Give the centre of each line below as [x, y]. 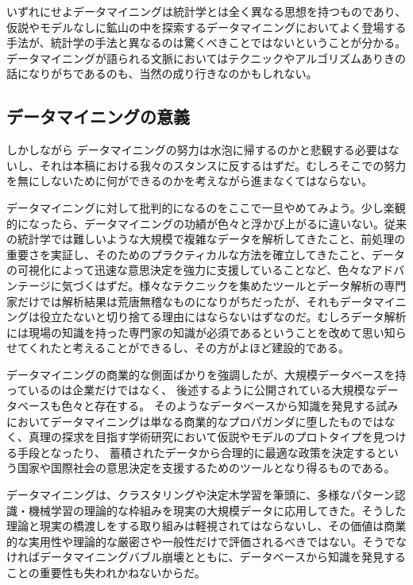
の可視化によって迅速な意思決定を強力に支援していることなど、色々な [189, 270]
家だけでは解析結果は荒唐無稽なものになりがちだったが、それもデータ [190, 301]
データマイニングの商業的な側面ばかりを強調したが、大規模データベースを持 [206, 374]
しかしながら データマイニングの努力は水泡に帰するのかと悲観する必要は [197, 150]
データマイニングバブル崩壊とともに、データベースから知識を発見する [222, 557]
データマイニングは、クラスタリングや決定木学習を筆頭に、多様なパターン [201, 495]
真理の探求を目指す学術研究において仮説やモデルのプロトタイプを [201, 437]
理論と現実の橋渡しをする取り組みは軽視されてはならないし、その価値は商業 [206, 526]
